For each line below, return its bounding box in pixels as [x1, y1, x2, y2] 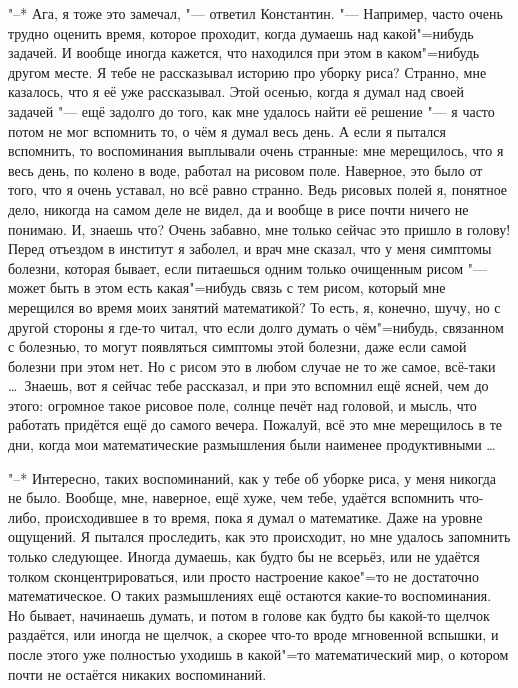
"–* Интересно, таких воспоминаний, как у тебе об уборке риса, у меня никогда [8, 467, 497, 488]
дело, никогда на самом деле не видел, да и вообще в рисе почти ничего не [8, 198, 469, 219]
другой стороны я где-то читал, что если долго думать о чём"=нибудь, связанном [8, 316, 504, 337]
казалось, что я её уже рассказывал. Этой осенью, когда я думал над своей [8, 81, 465, 102]
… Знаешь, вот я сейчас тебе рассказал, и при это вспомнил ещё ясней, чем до [8, 375, 489, 396]
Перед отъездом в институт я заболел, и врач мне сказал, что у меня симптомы [8, 238, 492, 259]
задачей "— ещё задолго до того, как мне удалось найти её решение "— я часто [8, 100, 495, 121]
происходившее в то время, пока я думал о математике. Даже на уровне [45, 506, 483, 527]
